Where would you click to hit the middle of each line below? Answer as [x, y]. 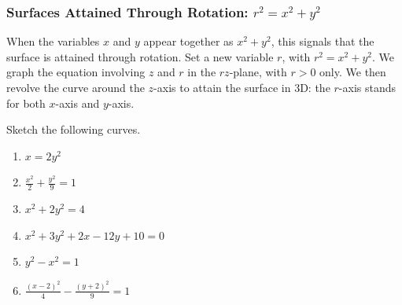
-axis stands [367, 87]
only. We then [353, 72]
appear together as [188, 41]
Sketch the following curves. [74, 129]
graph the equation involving [76, 72]
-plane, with [258, 72]
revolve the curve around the [76, 87]
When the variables [53, 41]
